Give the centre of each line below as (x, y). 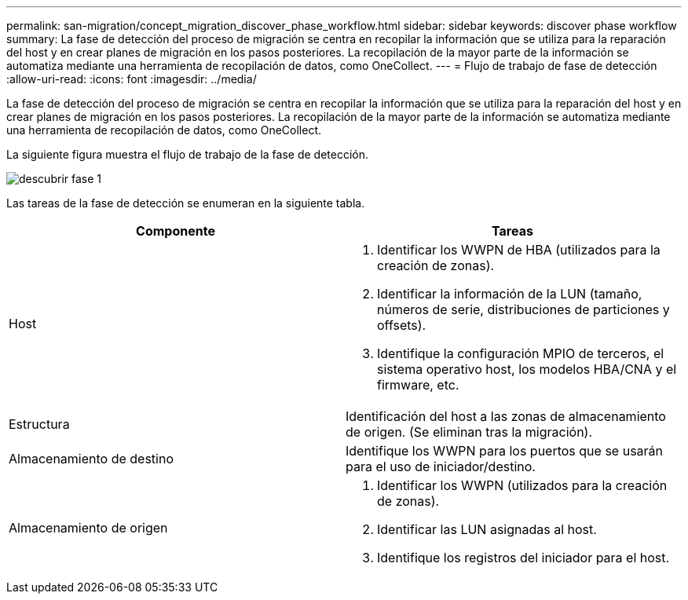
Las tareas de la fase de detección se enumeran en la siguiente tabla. (186, 203)
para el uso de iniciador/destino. (441, 466)
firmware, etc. (418, 385)
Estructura (39, 424)
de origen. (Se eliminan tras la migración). (469, 432)
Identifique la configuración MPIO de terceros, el (521, 353)
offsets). (402, 325)
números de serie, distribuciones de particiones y (523, 309)
